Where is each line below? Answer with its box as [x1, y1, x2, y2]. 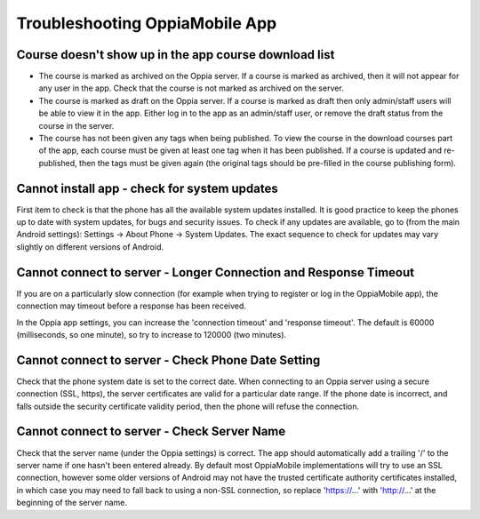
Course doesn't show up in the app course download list [16, 47, 335, 62]
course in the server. [38, 120, 115, 131]
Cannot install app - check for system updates [16, 180, 279, 196]
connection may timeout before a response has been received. [16, 300, 246, 311]
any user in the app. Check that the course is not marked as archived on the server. [38, 83, 344, 93]
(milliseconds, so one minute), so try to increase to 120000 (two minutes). [16, 329, 287, 339]
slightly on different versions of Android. [16, 241, 164, 252]
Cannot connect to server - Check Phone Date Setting [16, 352, 321, 368]
